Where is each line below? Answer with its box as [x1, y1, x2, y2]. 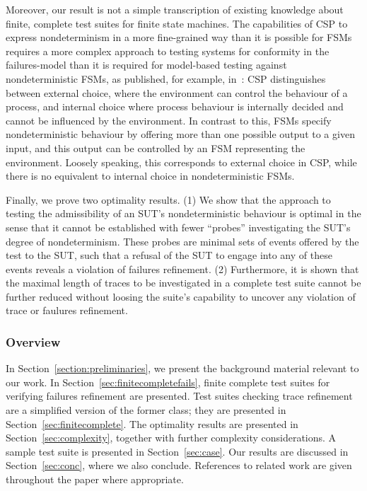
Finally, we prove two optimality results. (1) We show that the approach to [6, 192, 331, 207]
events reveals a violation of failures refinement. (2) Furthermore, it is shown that [6, 261, 359, 276]
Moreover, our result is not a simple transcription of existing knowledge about [6, 2, 344, 16]
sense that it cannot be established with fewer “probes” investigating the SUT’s [6, 219, 351, 234]
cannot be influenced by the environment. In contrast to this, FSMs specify [6, 112, 332, 127]
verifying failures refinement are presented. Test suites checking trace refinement [6, 388, 353, 403]
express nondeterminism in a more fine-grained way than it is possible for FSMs [6, 30, 352, 45]
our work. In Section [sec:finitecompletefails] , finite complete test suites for [6, 374, 330, 389]
